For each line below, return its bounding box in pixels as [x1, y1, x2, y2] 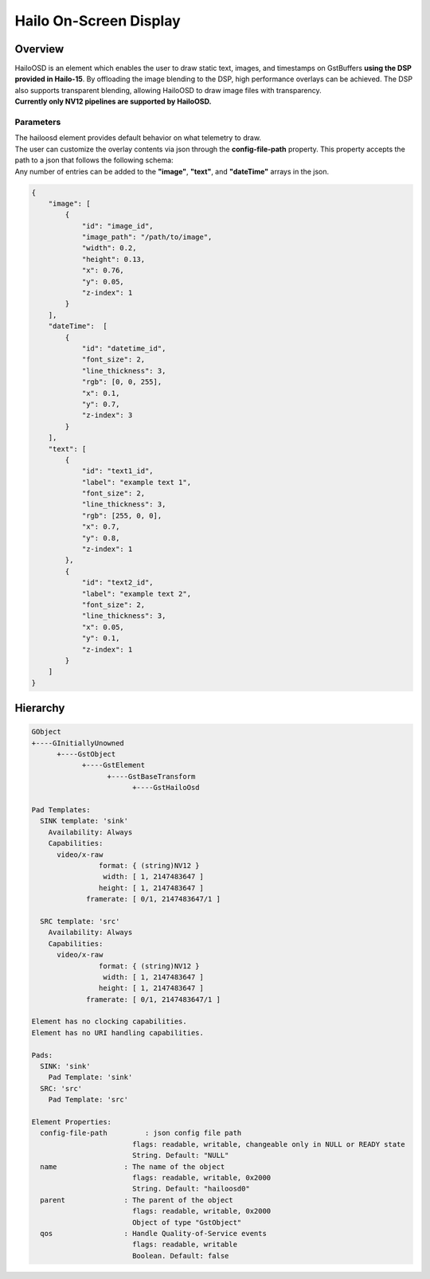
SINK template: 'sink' [40, 816, 129, 826]
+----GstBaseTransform [107, 772, 196, 780]
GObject [31, 727, 61, 737]
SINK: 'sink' [40, 1062, 91, 1071]
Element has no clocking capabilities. [31, 1017, 187, 1027]
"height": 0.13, [81, 255, 146, 264]
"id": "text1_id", [81, 467, 154, 475]
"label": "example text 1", [81, 478, 191, 487]
